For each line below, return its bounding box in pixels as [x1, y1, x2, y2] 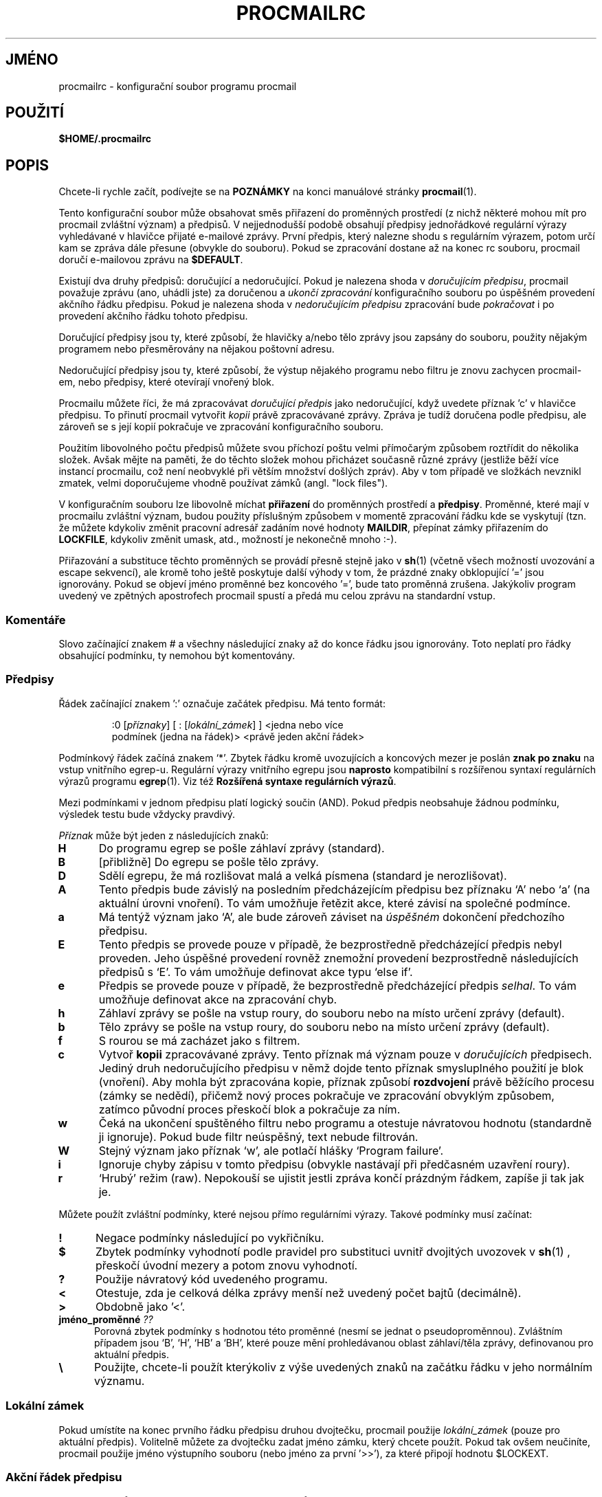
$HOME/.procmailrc [58, 133, 152, 145]
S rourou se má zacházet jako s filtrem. [98, 1033, 300, 1047]
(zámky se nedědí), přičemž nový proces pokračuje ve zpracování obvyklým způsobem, [98, 1088, 555, 1102]
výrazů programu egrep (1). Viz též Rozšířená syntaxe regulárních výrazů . [58, 775, 397, 787]
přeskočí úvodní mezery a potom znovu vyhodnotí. [95, 1258, 358, 1272]
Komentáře [5, 612, 66, 627]
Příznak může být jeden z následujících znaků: [58, 829, 269, 841]
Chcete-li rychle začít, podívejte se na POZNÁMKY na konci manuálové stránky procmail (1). [58, 186, 477, 198]
